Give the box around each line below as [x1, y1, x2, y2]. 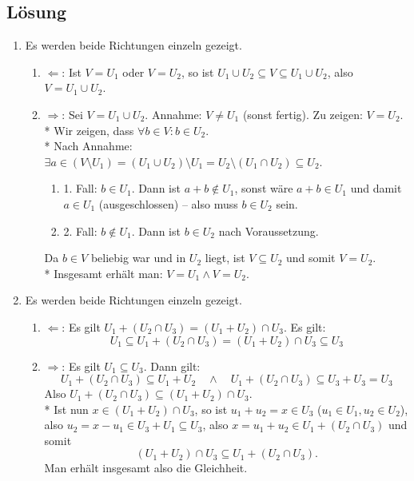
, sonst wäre [234, 180, 293, 197]
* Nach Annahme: [44, 137, 133, 154]
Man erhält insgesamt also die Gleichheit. [44, 459, 248, 476]
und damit [350, 180, 402, 197]
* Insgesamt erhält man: [44, 264, 163, 281]
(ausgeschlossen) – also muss [98, 195, 238, 212]
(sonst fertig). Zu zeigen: [242, 105, 363, 122]
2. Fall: [63, 222, 98, 239]
